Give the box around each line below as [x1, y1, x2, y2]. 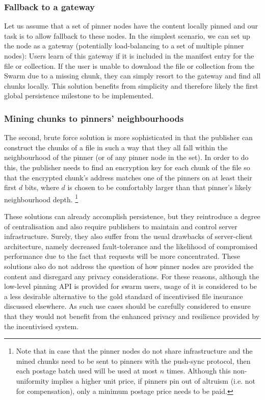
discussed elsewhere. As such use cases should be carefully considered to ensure [4, 301, 251, 311]
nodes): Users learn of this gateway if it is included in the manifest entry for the [4, 50, 254, 61]
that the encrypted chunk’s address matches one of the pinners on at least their [4, 172, 252, 182]
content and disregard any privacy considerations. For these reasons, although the [4, 271, 259, 281]
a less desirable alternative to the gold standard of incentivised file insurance [4, 290, 243, 301]
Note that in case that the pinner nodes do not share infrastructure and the [16, 345, 253, 356]
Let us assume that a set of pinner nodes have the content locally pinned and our [4, 20, 258, 31]
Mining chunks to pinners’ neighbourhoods [4, 112, 184, 124]
